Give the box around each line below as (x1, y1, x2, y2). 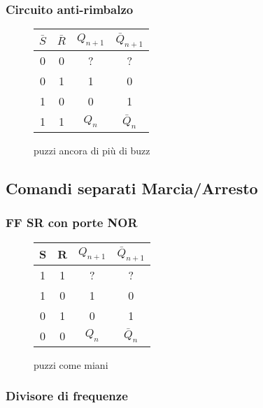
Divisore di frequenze (6, 387, 128, 405)
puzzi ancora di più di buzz (34, 143, 150, 157)
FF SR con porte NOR (6, 214, 138, 231)
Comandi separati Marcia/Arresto (6, 177, 258, 198)
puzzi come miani (34, 357, 108, 372)
